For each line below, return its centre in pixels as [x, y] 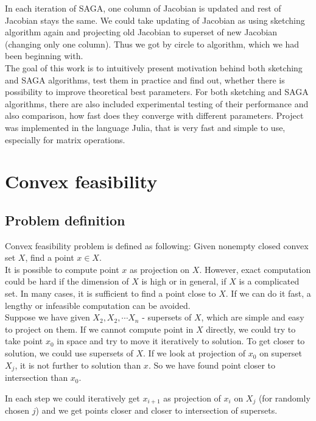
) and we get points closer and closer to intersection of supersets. [156, 410]
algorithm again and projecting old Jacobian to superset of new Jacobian [141, 32]
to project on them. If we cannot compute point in [99, 329]
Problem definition [65, 220]
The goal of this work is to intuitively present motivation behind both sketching [154, 67]
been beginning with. [44, 56]
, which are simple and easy [253, 317]
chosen [17, 410]
